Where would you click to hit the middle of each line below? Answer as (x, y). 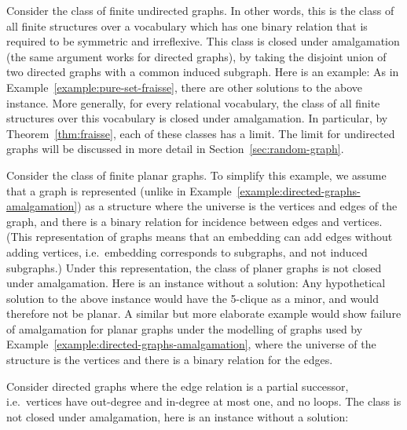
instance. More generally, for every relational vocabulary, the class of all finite (193, 102)
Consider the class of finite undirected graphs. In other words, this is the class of (200, 10)
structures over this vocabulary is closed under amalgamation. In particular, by (197, 118)
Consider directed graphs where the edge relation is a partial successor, (178, 386)
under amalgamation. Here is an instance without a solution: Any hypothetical (196, 283)
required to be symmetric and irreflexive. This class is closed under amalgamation (203, 41)
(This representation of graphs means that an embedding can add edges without (200, 237)
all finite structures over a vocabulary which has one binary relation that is (187, 26)
